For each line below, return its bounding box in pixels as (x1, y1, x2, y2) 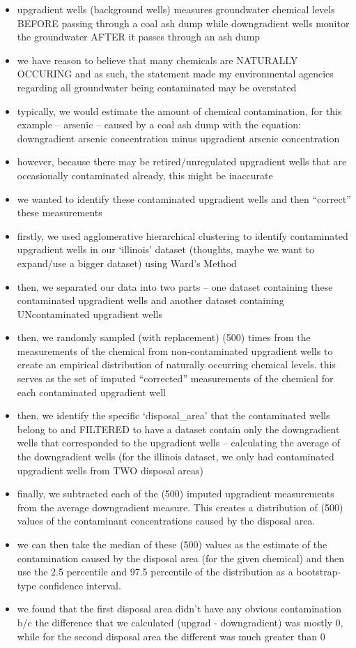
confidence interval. (39, 578, 121, 592)
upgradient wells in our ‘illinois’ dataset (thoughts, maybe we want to (17, 242, 315, 257)
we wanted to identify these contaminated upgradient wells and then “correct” (17, 191, 351, 206)
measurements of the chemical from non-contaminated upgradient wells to (17, 343, 333, 358)
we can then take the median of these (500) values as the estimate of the (17, 537, 327, 551)
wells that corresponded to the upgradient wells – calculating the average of (17, 435, 340, 450)
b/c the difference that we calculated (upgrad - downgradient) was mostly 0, (17, 615, 343, 629)
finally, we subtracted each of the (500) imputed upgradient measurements (17, 486, 334, 501)
